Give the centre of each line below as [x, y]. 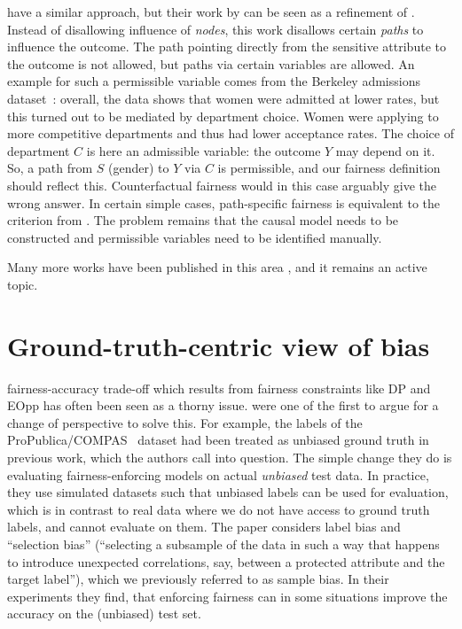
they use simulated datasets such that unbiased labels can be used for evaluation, [228, 492]
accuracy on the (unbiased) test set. [104, 613]
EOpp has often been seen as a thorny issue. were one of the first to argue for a [223, 405]
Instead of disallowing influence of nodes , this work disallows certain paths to [215, 29]
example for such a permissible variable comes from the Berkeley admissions [214, 81]
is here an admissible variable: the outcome [204, 150]
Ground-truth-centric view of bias [219, 345]
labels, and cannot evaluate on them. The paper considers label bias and [204, 527]
